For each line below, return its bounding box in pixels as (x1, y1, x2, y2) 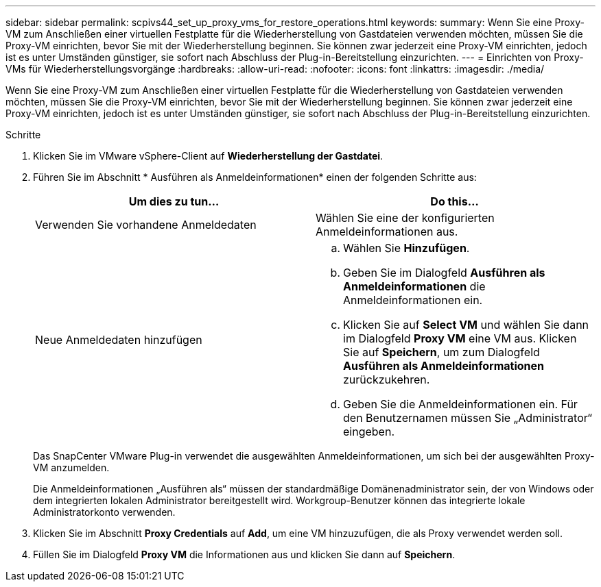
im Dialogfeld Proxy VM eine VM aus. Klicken (343, 332, 577, 345)
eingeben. (343, 425, 394, 438)
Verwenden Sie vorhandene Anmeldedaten (35, 218, 257, 232)
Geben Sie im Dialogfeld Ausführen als (343, 266, 545, 279)
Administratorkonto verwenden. (33, 506, 176, 518)
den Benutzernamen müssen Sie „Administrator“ (343, 411, 593, 425)
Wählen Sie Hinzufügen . (343, 241, 470, 255)
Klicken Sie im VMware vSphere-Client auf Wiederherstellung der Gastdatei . (33, 150, 384, 162)
